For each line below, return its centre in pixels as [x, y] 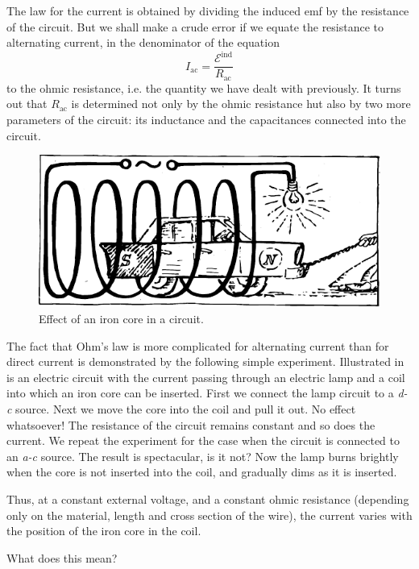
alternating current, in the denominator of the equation [143, 42]
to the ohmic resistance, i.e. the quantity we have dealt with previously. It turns [204, 87]
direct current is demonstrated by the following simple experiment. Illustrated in [205, 361]
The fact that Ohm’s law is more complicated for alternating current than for [198, 345]
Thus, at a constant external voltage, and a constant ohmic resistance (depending [208, 498]
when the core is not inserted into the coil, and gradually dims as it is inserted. [202, 472]
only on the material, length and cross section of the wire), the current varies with [209, 515]
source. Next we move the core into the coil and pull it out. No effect [186, 408]
